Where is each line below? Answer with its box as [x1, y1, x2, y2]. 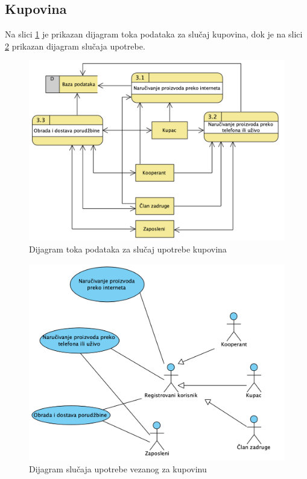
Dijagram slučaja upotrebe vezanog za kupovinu [29, 463, 207, 475]
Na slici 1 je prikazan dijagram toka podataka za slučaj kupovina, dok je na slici [5, 28, 303, 40]
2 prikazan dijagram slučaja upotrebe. [5, 39, 145, 52]
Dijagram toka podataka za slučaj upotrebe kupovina [29, 243, 227, 256]
